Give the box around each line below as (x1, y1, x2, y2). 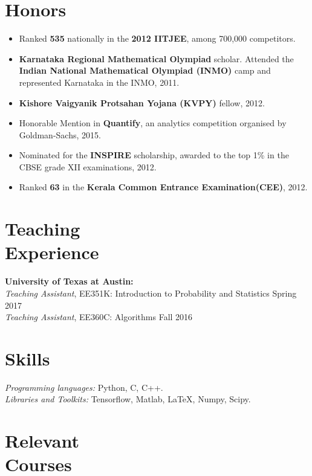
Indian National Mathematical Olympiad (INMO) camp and (19, 64, 271, 77)
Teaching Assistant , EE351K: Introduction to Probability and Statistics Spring (5, 286, 297, 299)
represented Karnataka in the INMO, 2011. (19, 76, 180, 88)
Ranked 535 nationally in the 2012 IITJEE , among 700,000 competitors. (19, 32, 296, 45)
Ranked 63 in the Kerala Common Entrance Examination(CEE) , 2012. (19, 181, 308, 193)
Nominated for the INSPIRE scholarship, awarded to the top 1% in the (19, 149, 289, 161)
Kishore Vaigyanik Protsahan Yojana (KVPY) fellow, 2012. (19, 96, 265, 109)
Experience (5, 240, 99, 265)
